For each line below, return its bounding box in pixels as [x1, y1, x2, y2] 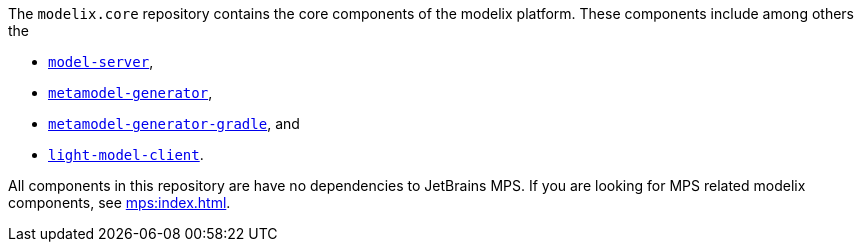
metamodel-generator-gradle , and [48, 115, 300, 132]
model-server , [48, 53, 154, 70]
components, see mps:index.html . [8, 194, 231, 211]
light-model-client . [48, 146, 204, 163]
